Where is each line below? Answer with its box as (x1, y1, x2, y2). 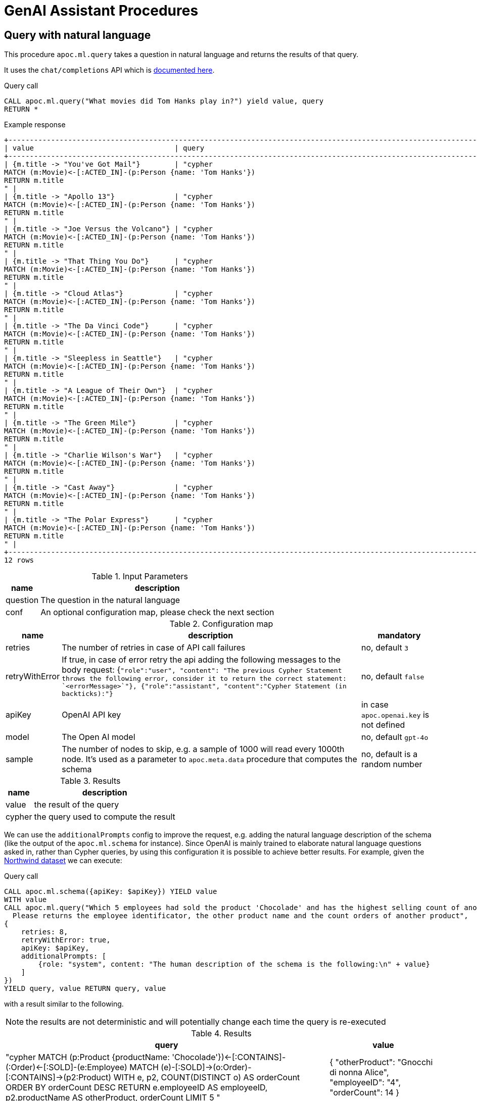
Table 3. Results (60, 776, 121, 786)
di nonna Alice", (329, 1067, 389, 1078)
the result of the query (34, 799, 119, 810)
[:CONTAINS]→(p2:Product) (6, 1072, 112, 1083)
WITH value (4, 895, 47, 904)
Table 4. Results (191, 1028, 252, 1039)
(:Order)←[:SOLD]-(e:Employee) (6, 1062, 127, 1073)
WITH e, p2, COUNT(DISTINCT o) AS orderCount (113, 1072, 300, 1083)
